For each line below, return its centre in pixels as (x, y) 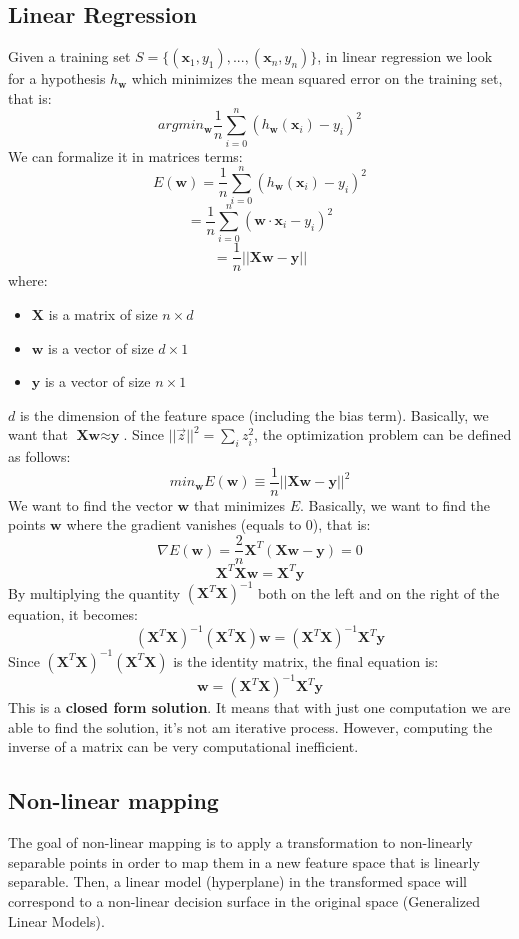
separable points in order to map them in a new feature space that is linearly (244, 861)
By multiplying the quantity (94, 592)
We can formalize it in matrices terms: (125, 155)
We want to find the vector (90, 504)
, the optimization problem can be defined (383, 434)
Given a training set (69, 56)
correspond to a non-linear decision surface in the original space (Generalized (244, 900)
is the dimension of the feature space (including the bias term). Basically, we (254, 414)
